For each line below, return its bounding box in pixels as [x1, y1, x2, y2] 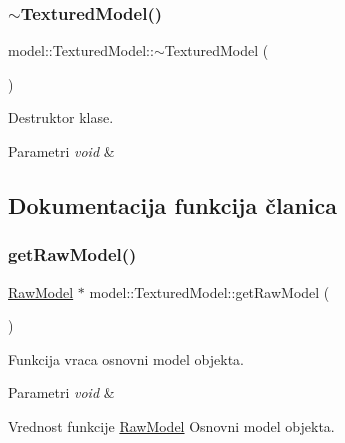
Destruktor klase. [8, 107, 114, 128]
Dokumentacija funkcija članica [8, 189, 338, 220]
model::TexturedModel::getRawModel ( [89, 281, 330, 302]
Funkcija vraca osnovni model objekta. [8, 348, 245, 369]
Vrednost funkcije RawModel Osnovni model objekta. [8, 415, 335, 436]
